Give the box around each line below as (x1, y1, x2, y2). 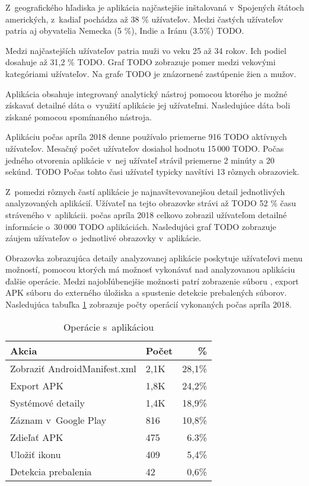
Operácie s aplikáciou (63, 319, 154, 334)
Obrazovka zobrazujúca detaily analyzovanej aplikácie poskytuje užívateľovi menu (5, 251, 303, 264)
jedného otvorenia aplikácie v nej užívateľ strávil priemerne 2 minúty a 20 (5, 154, 275, 166)
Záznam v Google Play (10, 413, 107, 427)
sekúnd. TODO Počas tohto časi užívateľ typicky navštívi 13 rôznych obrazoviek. (5, 165, 300, 178)
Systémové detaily (10, 395, 85, 410)
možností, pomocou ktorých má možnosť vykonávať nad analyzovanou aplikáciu (5, 263, 295, 276)
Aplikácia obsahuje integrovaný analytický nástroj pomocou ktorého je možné (5, 87, 288, 100)
